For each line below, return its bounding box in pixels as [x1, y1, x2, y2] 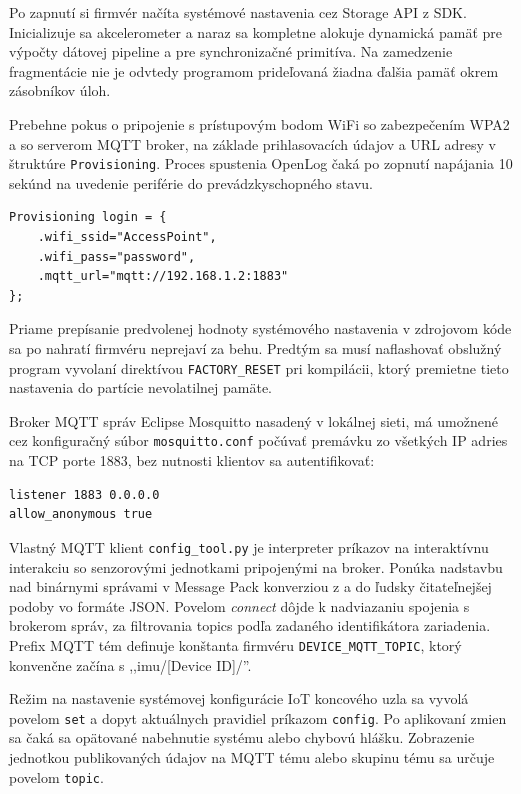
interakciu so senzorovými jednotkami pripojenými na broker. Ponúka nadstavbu [9, 556, 503, 577]
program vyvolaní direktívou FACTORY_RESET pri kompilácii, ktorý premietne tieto [9, 357, 509, 378]
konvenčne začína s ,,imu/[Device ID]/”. [9, 654, 252, 675]
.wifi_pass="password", [37, 249, 196, 264]
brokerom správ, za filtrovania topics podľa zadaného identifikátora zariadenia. [9, 615, 491, 636]
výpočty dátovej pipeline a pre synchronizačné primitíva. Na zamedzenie [9, 41, 453, 62]
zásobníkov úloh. [9, 80, 111, 101]
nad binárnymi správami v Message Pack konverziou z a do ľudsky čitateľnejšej [9, 576, 492, 597]
